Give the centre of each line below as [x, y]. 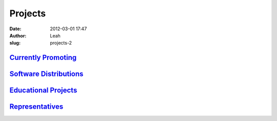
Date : [15, 29]
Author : [18, 35]
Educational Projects [43, 90]
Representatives [36, 107]
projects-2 [61, 43]
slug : [15, 43]
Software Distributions [46, 74]
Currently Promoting [43, 58]
